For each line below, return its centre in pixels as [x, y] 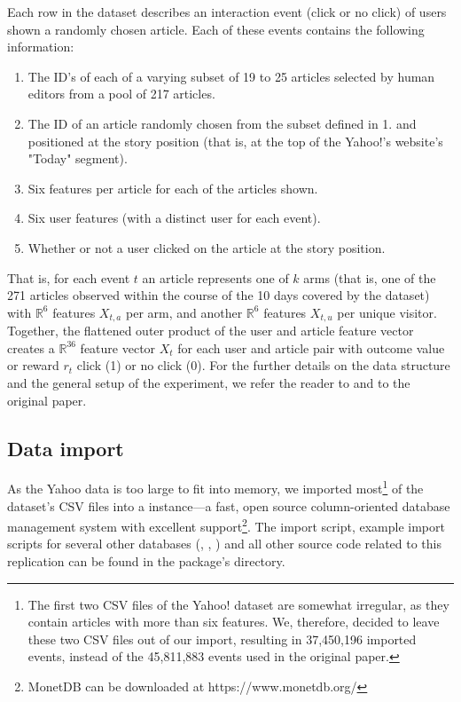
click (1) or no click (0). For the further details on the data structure [263, 365]
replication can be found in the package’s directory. [146, 561]
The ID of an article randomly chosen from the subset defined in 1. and [222, 123]
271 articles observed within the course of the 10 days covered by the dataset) [219, 295]
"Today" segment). [78, 158]
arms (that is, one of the [370, 277]
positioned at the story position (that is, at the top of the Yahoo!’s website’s [235, 141]
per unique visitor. [387, 312]
